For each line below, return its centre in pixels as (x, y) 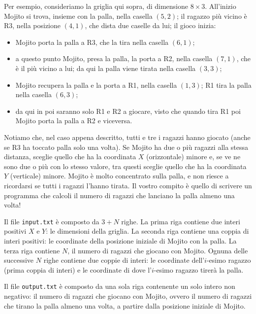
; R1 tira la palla (226, 85)
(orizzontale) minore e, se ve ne (193, 157)
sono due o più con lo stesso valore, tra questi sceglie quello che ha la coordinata (125, 166)
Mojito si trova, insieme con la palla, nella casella (78, 16)
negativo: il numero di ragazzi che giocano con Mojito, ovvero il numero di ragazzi (128, 296)
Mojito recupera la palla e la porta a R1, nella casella (96, 85)
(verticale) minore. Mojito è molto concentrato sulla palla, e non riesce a (119, 176)
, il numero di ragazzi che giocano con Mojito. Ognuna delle (158, 250)
